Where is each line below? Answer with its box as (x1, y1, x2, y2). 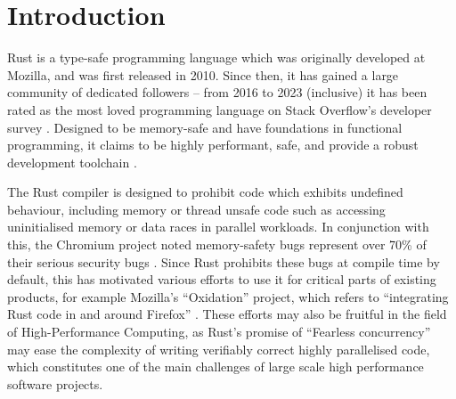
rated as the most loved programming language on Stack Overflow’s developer (7, 100, 432, 118)
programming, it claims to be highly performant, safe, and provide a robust (7, 135, 419, 154)
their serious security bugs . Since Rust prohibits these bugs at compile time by (7, 252, 440, 271)
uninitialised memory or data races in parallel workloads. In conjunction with (7, 217, 429, 236)
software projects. (7, 374, 103, 393)
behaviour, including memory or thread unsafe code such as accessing (7, 199, 386, 218)
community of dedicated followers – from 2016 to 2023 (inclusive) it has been (7, 83, 427, 102)
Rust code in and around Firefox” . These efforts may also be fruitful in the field (7, 305, 447, 323)
